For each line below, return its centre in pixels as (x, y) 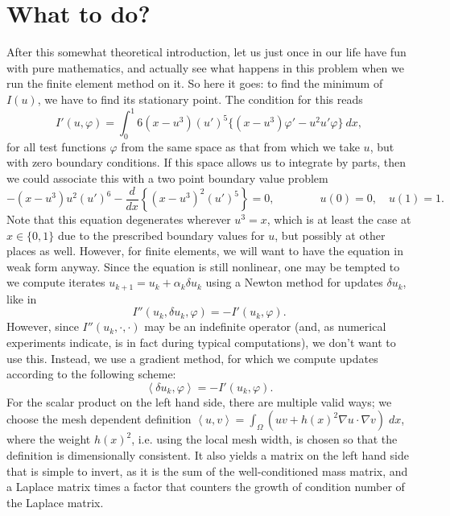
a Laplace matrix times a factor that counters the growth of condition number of (206, 487)
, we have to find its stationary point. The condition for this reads (200, 99)
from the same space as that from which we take (240, 146)
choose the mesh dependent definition (99, 419)
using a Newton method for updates (294, 282)
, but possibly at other (330, 235)
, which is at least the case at (339, 219)
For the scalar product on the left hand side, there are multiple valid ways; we (199, 401)
